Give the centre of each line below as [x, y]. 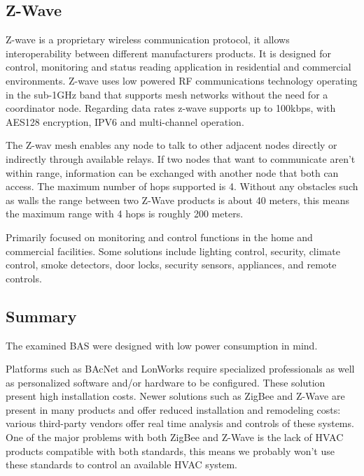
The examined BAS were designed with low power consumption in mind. [162, 345]
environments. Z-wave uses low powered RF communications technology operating [182, 80]
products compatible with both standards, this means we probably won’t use [170, 450]
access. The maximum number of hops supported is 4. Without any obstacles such [182, 186]
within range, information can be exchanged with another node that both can [172, 172]
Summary [41, 316]
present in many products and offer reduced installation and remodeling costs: [173, 409]
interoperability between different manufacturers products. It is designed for [168, 53]
